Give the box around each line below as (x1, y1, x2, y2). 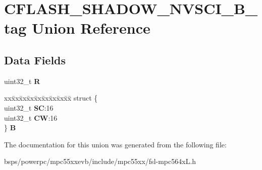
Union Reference (31, 18, 150, 38)
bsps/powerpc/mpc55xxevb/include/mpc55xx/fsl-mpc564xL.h (4, 156, 196, 166)
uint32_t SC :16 (4, 102, 54, 113)
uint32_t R (4, 75, 40, 86)
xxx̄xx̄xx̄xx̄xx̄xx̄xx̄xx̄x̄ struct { (4, 93, 98, 103)
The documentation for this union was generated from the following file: (4, 139, 227, 149)
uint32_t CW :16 (4, 112, 58, 123)
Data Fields (4, 52, 66, 67)
